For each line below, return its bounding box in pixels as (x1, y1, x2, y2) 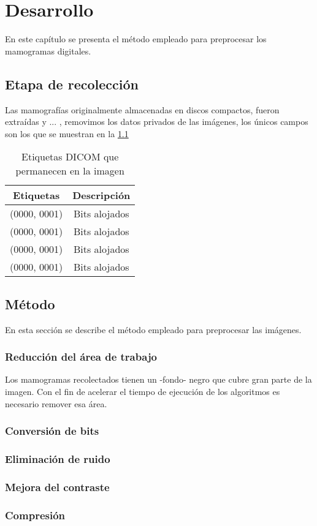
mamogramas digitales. (5, 44, 91, 57)
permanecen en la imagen (15, 163, 124, 178)
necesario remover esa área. (5, 397, 107, 410)
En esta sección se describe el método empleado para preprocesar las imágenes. (5, 323, 302, 336)
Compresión (5, 507, 66, 522)
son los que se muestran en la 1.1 (5, 127, 129, 140)
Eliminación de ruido (5, 451, 110, 466)
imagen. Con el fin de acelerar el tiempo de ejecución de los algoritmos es (5, 385, 280, 397)
